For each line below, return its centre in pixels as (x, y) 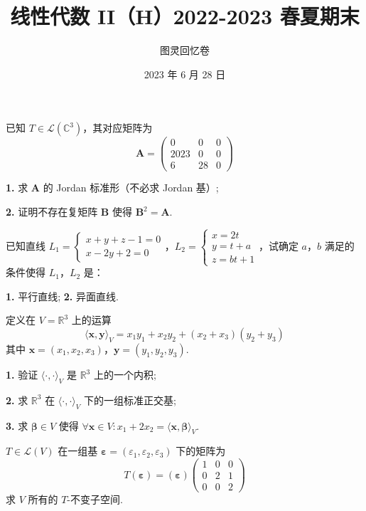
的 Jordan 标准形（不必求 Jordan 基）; (131, 188)
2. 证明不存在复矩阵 (52, 212)
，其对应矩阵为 (118, 128)
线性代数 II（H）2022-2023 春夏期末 (185, 16)
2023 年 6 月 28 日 (185, 74)
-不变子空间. (95, 499)
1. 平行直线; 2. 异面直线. (62, 296)
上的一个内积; (125, 375)
